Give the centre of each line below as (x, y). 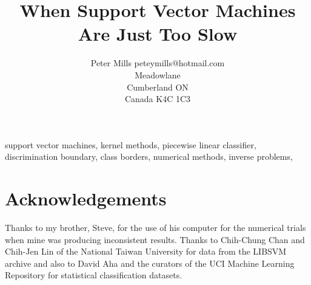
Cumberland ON (158, 87)
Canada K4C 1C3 (158, 99)
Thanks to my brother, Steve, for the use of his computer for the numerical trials (155, 227)
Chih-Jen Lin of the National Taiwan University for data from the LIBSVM (146, 251)
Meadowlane (158, 74)
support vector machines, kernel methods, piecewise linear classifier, (131, 144)
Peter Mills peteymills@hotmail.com (158, 63)
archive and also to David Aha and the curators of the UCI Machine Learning (150, 263)
